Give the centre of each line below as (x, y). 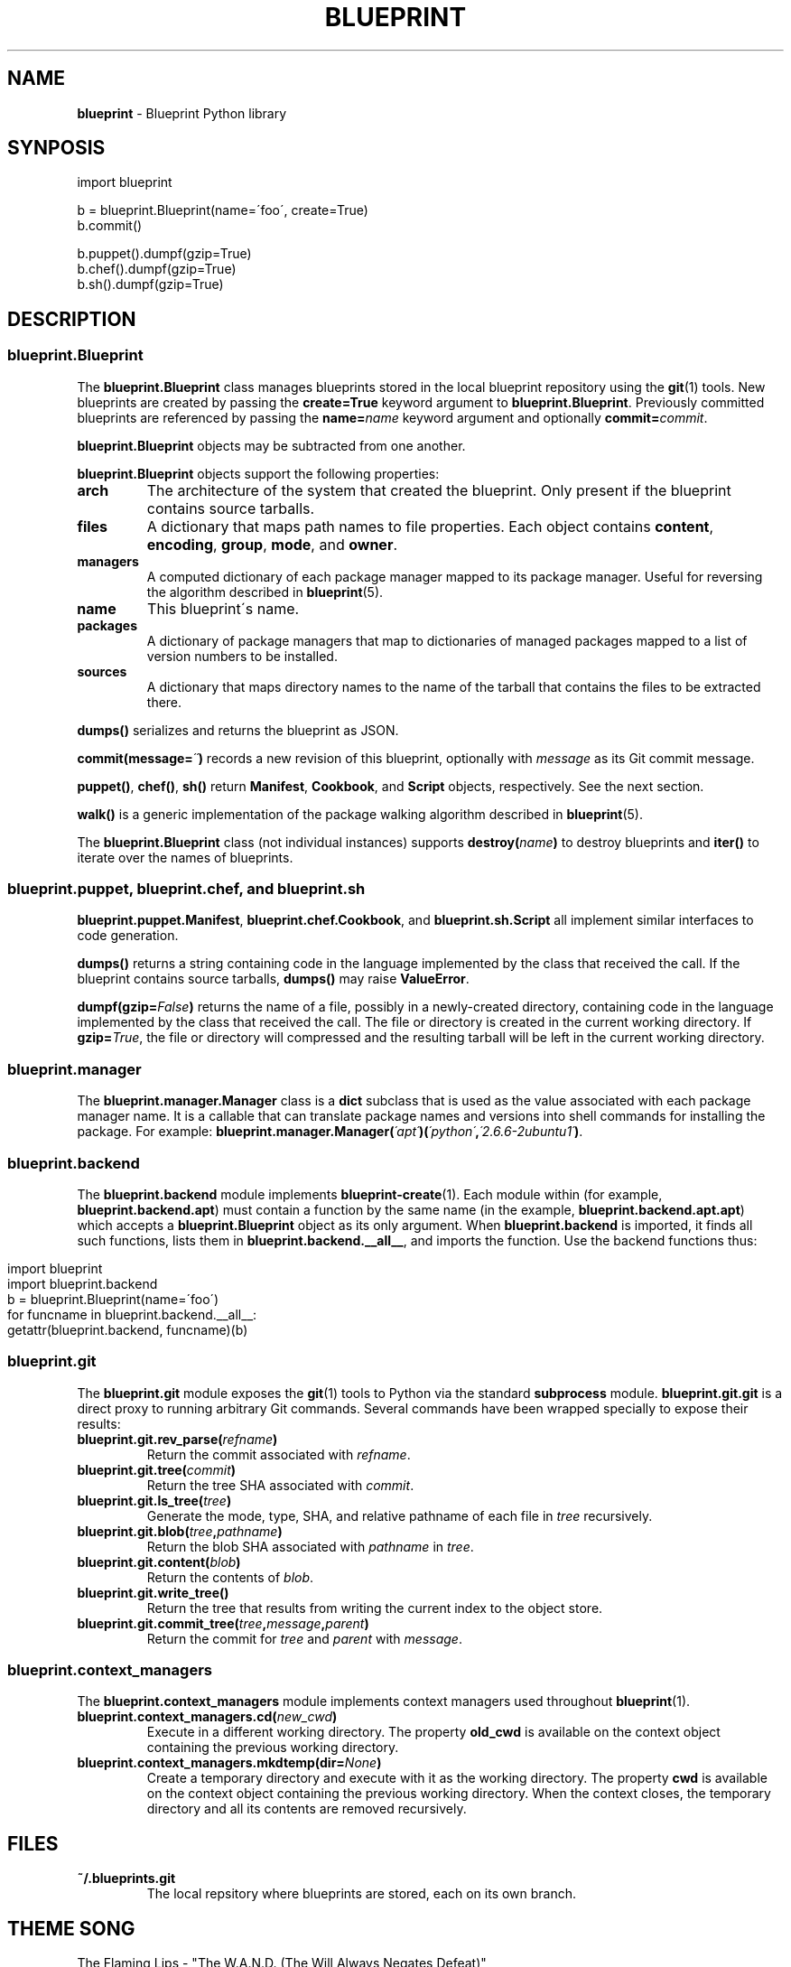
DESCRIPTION (72, 319)
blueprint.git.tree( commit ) (157, 1469)
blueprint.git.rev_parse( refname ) (177, 1439)
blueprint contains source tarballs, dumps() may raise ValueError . (273, 979)
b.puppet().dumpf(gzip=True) (164, 254)
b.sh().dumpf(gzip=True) (150, 284)
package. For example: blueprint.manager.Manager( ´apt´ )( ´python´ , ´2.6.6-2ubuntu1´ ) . (330, 1132)
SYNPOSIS (56, 148)
